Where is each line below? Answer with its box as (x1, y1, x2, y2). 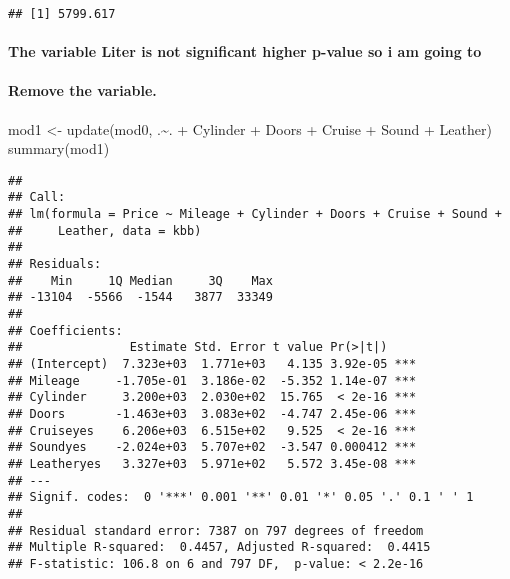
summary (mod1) (8, 138, 110, 159)
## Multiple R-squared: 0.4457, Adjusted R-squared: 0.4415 (8, 540, 431, 555)
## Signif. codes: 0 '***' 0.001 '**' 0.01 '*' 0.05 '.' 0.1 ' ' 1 (8, 490, 474, 505)
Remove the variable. (8, 80, 157, 101)
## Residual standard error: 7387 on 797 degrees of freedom (8, 523, 424, 538)
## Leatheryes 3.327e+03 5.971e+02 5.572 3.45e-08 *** (8, 456, 417, 471)
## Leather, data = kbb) (8, 223, 202, 238)
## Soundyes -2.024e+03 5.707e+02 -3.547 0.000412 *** (8, 440, 417, 455)
